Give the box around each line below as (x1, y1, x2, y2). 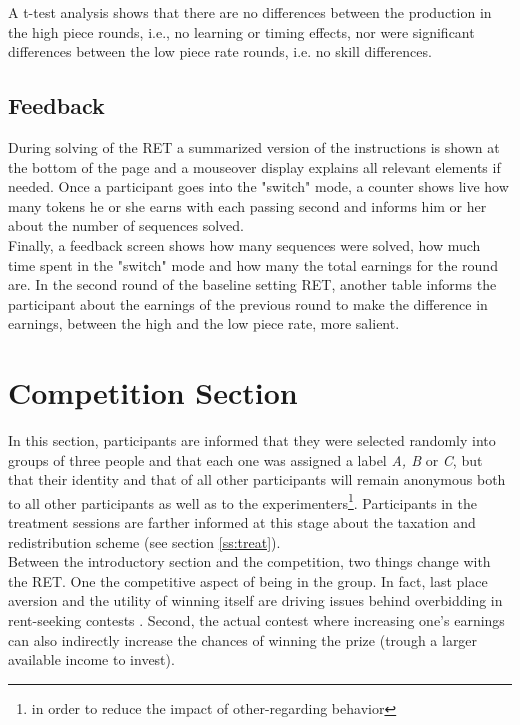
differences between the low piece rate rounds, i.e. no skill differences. (8, 41, 432, 62)
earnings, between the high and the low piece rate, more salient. (8, 313, 400, 334)
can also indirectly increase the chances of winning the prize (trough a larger (8, 629, 478, 650)
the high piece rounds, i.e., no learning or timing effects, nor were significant (8, 21, 475, 42)
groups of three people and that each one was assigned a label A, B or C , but (8, 449, 483, 470)
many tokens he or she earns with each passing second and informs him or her (8, 195, 487, 216)
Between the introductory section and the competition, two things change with (8, 551, 491, 572)
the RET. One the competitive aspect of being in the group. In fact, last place (8, 570, 488, 591)
